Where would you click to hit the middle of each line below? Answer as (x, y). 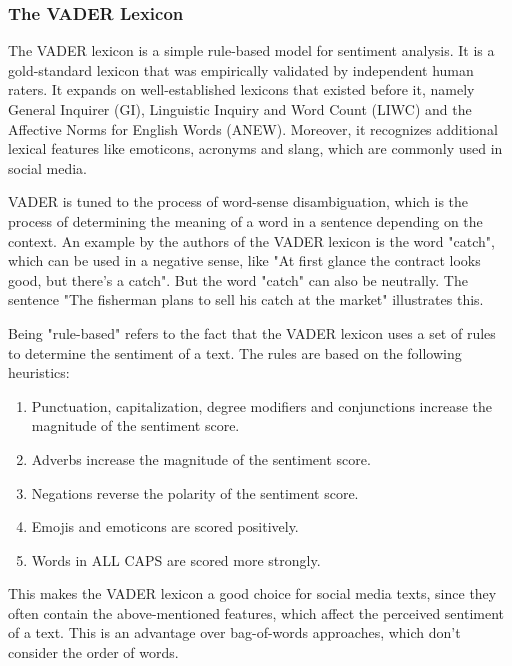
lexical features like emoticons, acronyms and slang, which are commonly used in (255, 148)
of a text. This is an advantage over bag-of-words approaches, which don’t (234, 632)
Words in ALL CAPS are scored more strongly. (176, 559)
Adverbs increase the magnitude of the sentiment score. (201, 458)
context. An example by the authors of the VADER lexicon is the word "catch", (251, 240)
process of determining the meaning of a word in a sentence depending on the (245, 220)
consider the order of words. (93, 652)
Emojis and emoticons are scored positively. (165, 526)
